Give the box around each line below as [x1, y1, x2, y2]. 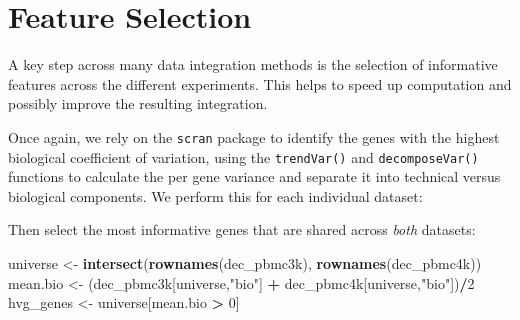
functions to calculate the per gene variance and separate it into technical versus [8, 166, 501, 187]
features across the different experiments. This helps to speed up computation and [8, 73, 512, 94]
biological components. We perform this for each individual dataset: [8, 185, 423, 206]
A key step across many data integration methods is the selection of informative [8, 54, 498, 75]
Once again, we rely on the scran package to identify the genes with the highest [8, 126, 500, 147]
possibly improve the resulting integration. [8, 93, 268, 114]
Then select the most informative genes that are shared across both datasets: [8, 219, 476, 240]
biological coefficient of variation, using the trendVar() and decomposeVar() [8, 146, 479, 167]
